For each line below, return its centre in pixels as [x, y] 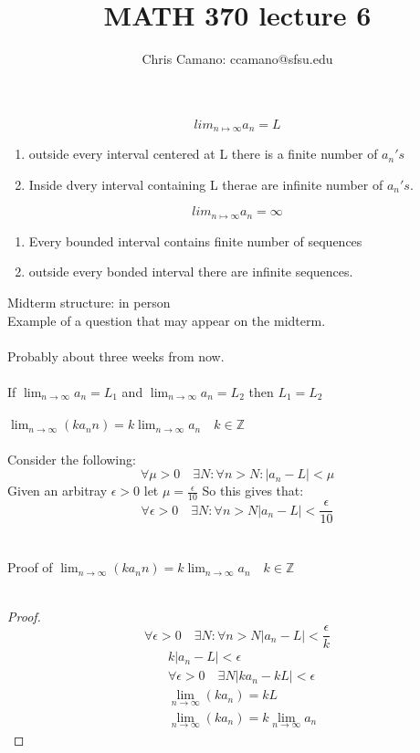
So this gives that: [253, 491]
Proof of [30, 567]
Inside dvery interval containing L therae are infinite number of [206, 184]
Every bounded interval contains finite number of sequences [195, 241]
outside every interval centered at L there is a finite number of [203, 154]
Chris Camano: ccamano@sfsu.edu [237, 59]
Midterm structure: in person [89, 302]
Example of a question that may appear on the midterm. [167, 320]
